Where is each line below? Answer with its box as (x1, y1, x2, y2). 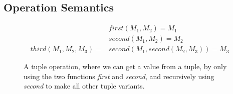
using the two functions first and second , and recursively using (24, 71, 214, 81)
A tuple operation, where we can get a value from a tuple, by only (24, 61, 227, 72)
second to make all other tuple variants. (24, 81, 145, 91)
